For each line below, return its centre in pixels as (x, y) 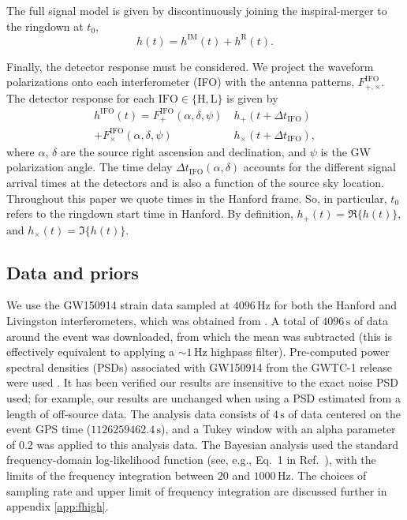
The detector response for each (81, 97)
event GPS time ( (49, 429)
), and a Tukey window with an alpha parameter (278, 429)
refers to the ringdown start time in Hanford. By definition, (150, 213)
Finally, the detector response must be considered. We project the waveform (190, 66)
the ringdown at (45, 26)
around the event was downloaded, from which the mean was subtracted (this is (199, 336)
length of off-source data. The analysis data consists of (138, 413)
